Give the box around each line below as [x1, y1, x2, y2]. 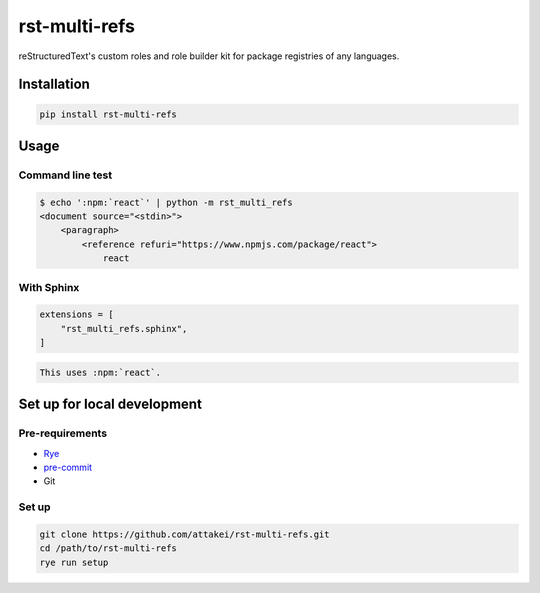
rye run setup [39, 556, 109, 568]
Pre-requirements [18, 426, 108, 440]
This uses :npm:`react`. [39, 366, 162, 378]
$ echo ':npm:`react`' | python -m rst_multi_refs [39, 196, 294, 208]
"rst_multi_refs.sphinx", [60, 323, 188, 334]
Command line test [18, 168, 113, 182]
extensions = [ [39, 309, 114, 320]
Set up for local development [18, 396, 202, 413]
